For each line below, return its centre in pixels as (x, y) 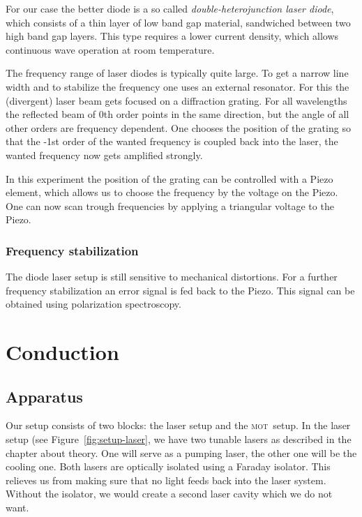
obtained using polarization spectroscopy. (93, 304)
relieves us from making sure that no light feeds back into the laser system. (166, 480)
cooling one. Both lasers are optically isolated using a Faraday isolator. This (168, 466)
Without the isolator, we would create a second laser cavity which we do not (169, 494)
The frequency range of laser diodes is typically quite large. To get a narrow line (177, 73)
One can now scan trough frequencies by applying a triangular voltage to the (170, 205)
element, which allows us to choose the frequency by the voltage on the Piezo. (172, 192)
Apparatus (44, 396)
